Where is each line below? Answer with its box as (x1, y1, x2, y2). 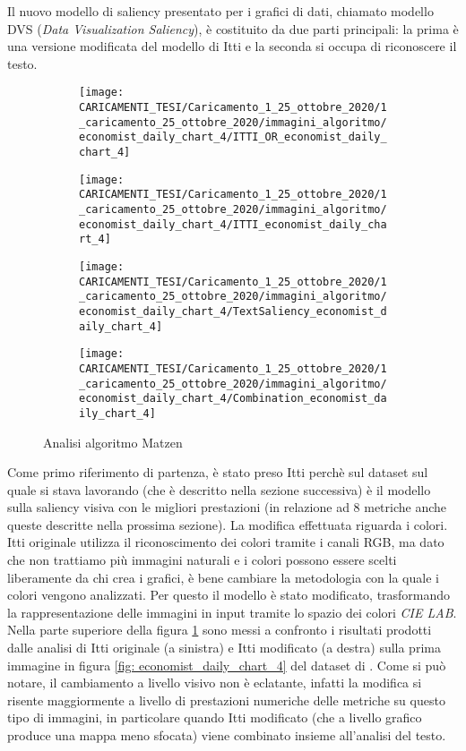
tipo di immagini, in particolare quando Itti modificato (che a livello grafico (7, 708, 422, 727)
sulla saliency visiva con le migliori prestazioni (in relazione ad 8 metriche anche (7, 498, 447, 516)
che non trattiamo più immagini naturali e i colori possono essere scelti (7, 550, 397, 569)
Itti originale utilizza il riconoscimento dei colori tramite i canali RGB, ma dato (7, 533, 444, 551)
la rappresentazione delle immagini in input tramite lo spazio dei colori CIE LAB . (7, 602, 457, 621)
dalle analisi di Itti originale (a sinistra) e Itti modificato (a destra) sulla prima (7, 638, 441, 657)
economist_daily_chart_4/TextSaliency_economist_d (79, 304, 387, 318)
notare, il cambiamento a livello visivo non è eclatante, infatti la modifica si (7, 673, 422, 692)
